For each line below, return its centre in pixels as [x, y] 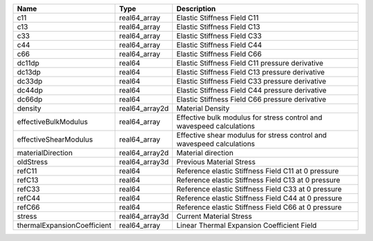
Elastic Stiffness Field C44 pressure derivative [252, 90]
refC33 [29, 189]
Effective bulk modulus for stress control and [249, 117]
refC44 [29, 198]
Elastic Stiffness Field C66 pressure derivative [251, 99]
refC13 [28, 180]
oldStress [32, 162]
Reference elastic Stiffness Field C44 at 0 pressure [259, 198]
